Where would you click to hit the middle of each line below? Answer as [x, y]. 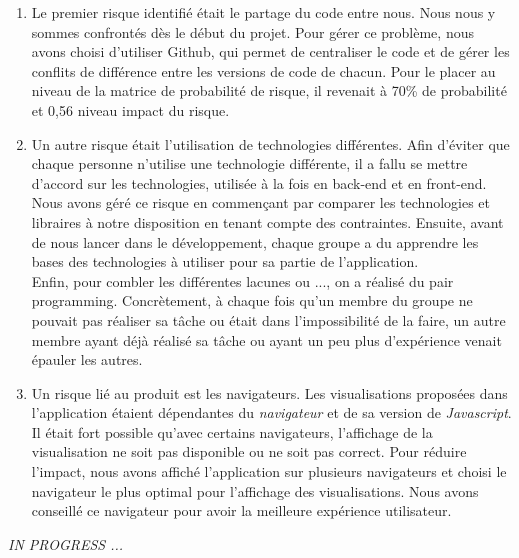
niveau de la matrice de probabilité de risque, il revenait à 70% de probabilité [269, 90]
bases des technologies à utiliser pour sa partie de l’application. [225, 261]
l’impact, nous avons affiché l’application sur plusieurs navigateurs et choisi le [269, 471]
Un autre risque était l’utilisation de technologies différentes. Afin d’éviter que [270, 143]
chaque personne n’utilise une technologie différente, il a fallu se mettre [249, 163]
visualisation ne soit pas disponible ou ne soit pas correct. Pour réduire [249, 451]
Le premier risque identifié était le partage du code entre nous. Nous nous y [263, 12]
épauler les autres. [87, 359]
